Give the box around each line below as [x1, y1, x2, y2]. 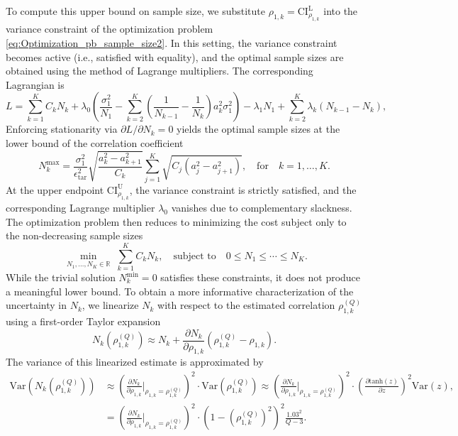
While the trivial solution [6, 270, 116, 285]
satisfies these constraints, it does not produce [160, 270, 361, 285]
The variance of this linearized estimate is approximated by [6, 354, 264, 369]
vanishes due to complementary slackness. [171, 200, 352, 215]
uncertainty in [6, 298, 67, 312]
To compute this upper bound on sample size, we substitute [6, 4, 265, 18]
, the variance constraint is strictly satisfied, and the [129, 182, 357, 197]
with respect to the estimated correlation [157, 298, 335, 312]
